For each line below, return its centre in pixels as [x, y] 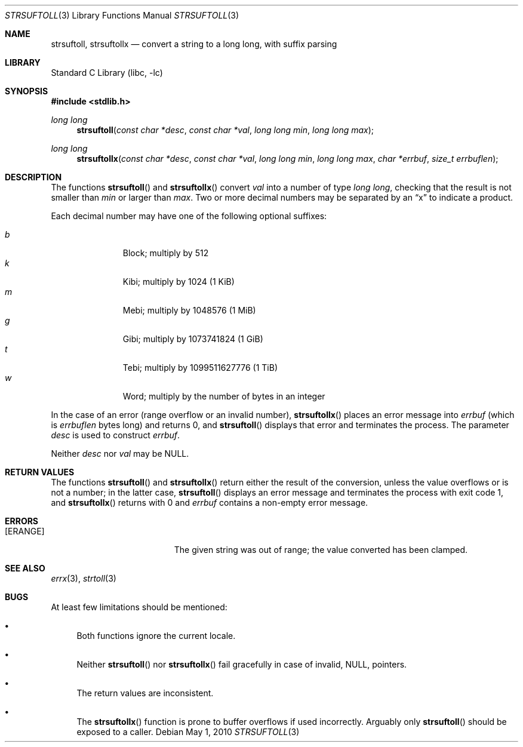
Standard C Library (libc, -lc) [107, 73]
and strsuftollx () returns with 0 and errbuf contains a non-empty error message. [210, 502]
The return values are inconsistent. [145, 693]
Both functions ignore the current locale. [156, 636]
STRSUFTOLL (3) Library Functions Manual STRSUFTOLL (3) [122, 15]
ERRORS [22, 521]
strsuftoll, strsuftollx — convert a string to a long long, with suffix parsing [194, 44]
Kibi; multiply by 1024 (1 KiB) [179, 282]
